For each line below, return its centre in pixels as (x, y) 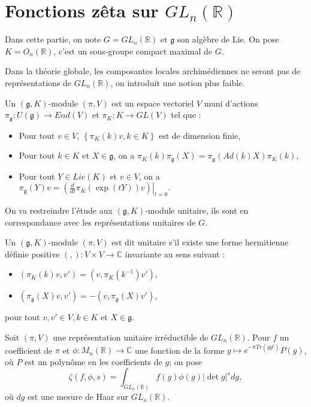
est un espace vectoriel (153, 103)
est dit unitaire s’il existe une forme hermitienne (200, 242)
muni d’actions (231, 103)
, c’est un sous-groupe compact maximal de (133, 51)
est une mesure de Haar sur (78, 397)
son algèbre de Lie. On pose (228, 39)
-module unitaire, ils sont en (197, 210)
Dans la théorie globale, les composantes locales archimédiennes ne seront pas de (153, 71)
